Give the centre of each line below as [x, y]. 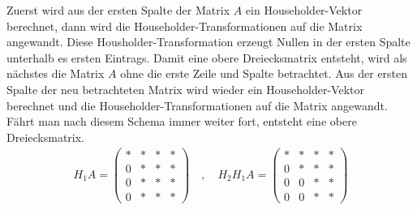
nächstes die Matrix [56, 73]
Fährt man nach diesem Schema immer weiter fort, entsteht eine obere [182, 121]
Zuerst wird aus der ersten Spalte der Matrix [118, 10]
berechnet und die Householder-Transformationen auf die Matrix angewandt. [197, 105]
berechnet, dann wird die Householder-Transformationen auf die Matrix [185, 26]
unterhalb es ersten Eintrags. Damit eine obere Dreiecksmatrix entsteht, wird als [207, 57]
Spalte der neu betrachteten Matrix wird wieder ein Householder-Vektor [185, 89]
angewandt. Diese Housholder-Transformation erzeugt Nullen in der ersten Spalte [208, 42]
